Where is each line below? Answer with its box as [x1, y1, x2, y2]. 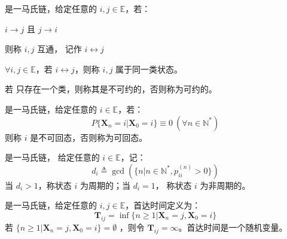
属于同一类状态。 [115, 62, 183, 75]
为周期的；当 [80, 179, 130, 191]
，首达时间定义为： [125, 199, 201, 211]
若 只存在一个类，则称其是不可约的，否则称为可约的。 [5, 83, 217, 95]
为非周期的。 [200, 179, 251, 191]
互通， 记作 [37, 43, 82, 55]
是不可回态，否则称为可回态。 [30, 131, 148, 143]
